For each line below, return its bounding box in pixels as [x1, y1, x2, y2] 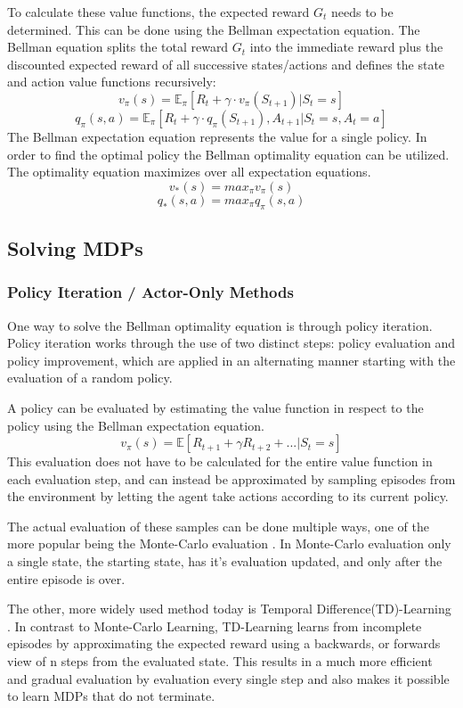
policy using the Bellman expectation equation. [7, 416, 264, 434]
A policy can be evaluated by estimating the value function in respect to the [7, 398, 424, 416]
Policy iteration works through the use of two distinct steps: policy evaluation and [7, 333, 456, 352]
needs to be [330, 3, 394, 21]
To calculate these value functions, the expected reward [7, 3, 310, 21]
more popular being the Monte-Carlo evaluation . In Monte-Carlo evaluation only [7, 534, 451, 553]
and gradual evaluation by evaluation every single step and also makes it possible [7, 669, 450, 687]
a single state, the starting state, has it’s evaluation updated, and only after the [7, 552, 443, 571]
